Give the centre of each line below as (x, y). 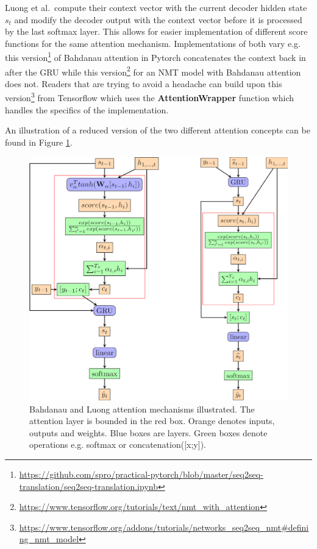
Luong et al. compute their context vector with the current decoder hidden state (156, 7)
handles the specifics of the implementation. (87, 109)
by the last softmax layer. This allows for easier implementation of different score (156, 31)
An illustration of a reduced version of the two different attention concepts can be (158, 130)
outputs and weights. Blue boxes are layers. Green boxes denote (148, 432)
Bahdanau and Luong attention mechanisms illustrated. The (142, 409)
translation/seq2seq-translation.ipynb (88, 486)
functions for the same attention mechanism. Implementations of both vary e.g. (153, 43)
